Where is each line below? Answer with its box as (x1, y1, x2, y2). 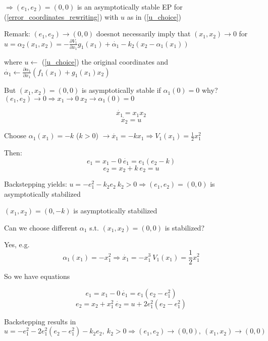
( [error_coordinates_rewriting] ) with (4, 11, 119, 22)
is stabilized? (165, 222, 204, 233)
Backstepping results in (4, 316, 76, 326)
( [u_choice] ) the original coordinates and (41, 56, 169, 67)
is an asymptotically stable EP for (77, 2, 183, 12)
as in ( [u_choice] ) (127, 11, 182, 22)
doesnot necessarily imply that (96, 28, 191, 39)
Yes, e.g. (4, 239, 30, 250)
